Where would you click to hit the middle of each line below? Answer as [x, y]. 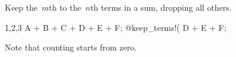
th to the [65, 7]
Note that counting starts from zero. [71, 47]
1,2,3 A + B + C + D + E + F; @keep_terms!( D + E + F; [116, 27]
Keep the [21, 7]
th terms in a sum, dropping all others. [161, 7]
